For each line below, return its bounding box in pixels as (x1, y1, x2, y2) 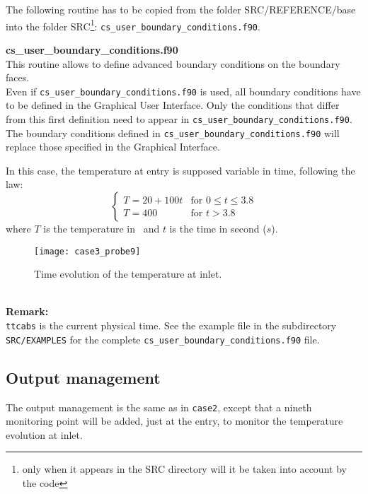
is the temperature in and (43, 221, 160, 236)
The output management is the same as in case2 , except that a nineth (6, 399, 312, 414)
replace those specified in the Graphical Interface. (6, 139, 220, 154)
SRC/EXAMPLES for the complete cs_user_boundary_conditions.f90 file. (6, 331, 320, 346)
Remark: (6, 304, 49, 319)
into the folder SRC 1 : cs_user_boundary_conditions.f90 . (6, 16, 260, 33)
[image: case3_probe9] (34, 246, 141, 257)
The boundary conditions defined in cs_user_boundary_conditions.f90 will (6, 125, 340, 140)
